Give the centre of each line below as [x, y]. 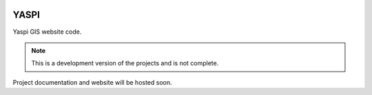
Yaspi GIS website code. [47, 32]
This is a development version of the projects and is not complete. [125, 63]
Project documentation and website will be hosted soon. [92, 82]
